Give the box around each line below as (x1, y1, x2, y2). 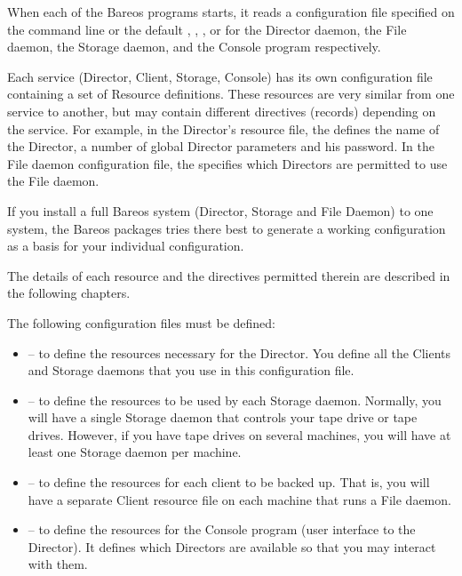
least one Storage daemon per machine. (28, 443, 242, 461)
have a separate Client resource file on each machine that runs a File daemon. (28, 490, 451, 508)
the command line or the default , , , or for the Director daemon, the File (7, 20, 407, 38)
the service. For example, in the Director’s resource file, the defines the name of (7, 119, 440, 138)
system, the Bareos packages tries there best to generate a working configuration (7, 219, 446, 237)
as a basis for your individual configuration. (7, 236, 244, 255)
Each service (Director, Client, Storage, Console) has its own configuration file (7, 67, 433, 85)
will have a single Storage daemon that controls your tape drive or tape (28, 408, 418, 427)
